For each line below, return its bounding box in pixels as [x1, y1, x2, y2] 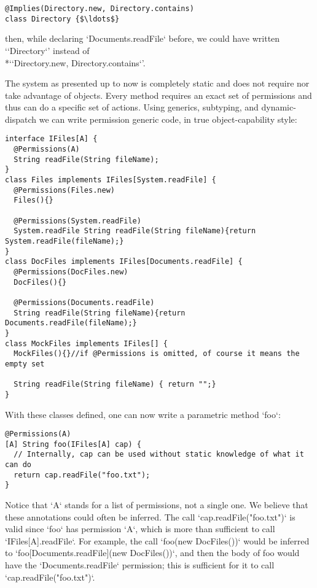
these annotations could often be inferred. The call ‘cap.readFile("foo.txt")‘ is [5, 510, 295, 523]
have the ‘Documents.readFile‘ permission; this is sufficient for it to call [5, 559, 275, 571]
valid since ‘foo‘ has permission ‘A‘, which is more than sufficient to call [5, 522, 275, 535]
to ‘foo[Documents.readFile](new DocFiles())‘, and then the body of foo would [5, 546, 300, 559]
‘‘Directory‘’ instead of [5, 44, 90, 56]
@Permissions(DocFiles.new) [14, 268, 128, 276]
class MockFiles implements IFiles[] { [5, 339, 168, 348]
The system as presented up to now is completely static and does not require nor [5, 77, 310, 90]
